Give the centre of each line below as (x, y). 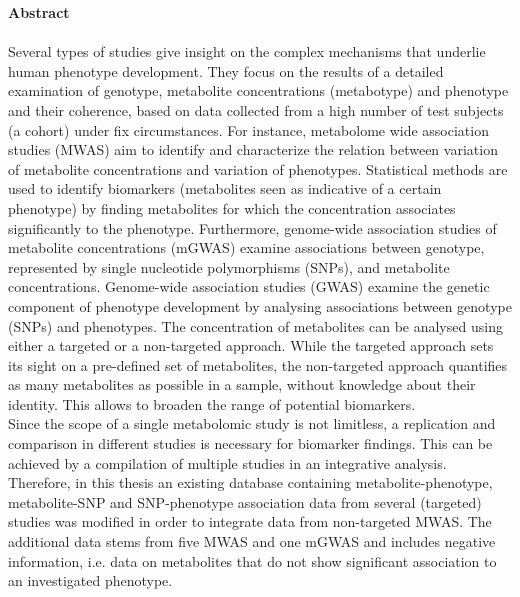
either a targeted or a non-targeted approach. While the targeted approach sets (251, 345)
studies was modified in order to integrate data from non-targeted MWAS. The (250, 521)
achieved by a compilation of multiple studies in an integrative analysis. (227, 462)
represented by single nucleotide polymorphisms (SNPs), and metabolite (229, 266)
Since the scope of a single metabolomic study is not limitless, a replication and (252, 423)
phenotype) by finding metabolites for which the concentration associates (232, 207)
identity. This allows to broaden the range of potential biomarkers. (212, 403)
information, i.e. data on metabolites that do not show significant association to (252, 560)
